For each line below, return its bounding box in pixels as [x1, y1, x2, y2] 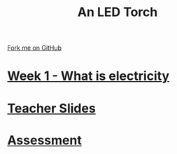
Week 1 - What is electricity [7, 68, 170, 84]
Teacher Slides [7, 100, 96, 116]
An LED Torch [77, 4, 158, 20]
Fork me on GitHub [7, 43, 62, 52]
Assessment [7, 132, 82, 148]
